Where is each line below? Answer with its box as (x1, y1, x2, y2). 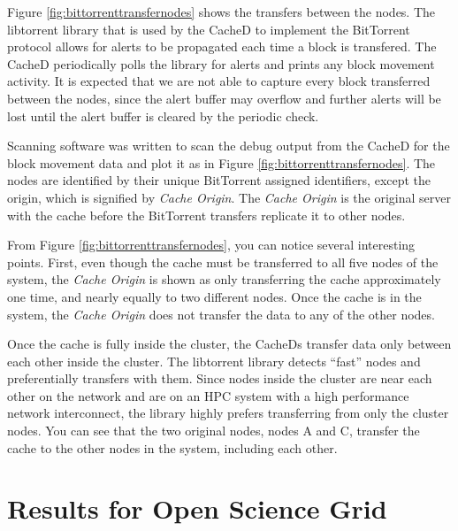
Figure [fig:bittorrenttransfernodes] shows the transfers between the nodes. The (7, 3, 436, 20)
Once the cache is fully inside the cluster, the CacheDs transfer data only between (7, 335, 452, 353)
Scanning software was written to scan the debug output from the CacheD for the (7, 136, 450, 155)
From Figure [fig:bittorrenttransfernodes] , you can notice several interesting (7, 235, 416, 254)
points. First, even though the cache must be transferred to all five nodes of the (7, 252, 439, 271)
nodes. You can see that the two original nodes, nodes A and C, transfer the (7, 421, 420, 440)
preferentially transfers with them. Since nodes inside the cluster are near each (7, 369, 432, 388)
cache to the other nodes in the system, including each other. (7, 438, 338, 457)
